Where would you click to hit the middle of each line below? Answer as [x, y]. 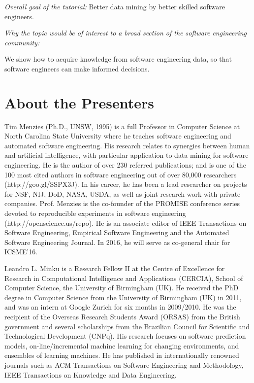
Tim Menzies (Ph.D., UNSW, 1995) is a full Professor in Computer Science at [122, 126]
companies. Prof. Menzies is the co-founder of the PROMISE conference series [122, 203]
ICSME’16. [21, 252]
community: [22, 42]
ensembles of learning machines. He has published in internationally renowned [122, 355]
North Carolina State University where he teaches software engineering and [118, 136]
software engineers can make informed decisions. [77, 68]
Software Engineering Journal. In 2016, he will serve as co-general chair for [117, 242]
